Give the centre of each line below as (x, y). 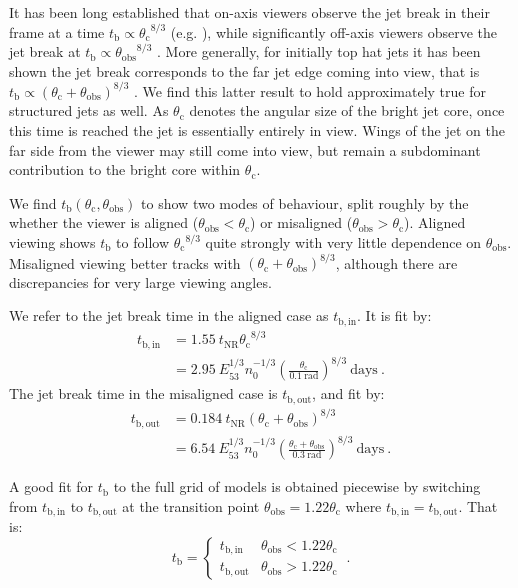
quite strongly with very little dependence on (343, 242)
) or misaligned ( (301, 222)
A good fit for (51, 486)
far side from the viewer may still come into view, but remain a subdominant (245, 149)
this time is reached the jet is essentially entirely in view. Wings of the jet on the (257, 130)
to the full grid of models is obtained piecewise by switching (297, 486)
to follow (142, 242)
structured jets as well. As (89, 110)
